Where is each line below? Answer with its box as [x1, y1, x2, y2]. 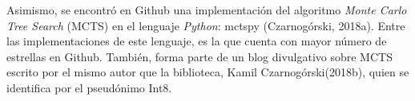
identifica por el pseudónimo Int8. [6, 79, 172, 95]
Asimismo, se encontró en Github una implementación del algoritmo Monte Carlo [6, 2, 407, 17]
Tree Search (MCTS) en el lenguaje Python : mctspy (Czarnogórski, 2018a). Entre [6, 17, 405, 33]
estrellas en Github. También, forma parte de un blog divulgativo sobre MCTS [6, 48, 393, 64]
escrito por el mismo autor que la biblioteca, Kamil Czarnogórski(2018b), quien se [6, 64, 409, 80]
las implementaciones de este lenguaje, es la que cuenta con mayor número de [6, 33, 387, 49]
